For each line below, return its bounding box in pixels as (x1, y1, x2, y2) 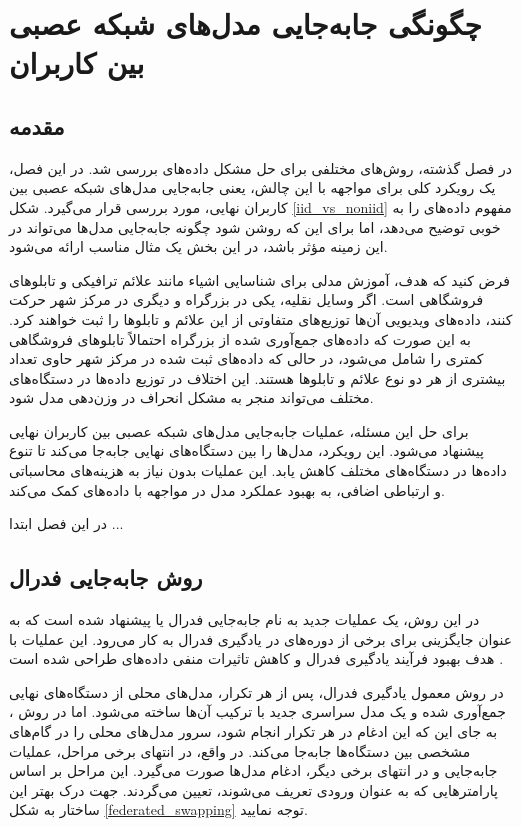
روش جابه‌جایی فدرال (9, 562, 203, 593)
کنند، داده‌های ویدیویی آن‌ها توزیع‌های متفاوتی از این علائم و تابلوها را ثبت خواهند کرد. (9, 308, 513, 329)
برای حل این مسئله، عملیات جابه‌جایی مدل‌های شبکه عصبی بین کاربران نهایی (9, 420, 469, 441)
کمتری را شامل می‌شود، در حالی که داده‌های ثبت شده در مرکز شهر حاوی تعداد (9, 348, 484, 369)
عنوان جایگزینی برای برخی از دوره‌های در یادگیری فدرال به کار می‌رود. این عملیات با (9, 628, 513, 649)
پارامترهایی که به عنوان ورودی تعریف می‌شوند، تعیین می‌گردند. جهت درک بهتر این (9, 779, 498, 800)
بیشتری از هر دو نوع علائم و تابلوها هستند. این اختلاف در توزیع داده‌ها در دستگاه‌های (9, 367, 506, 388)
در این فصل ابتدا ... (9, 513, 124, 534)
